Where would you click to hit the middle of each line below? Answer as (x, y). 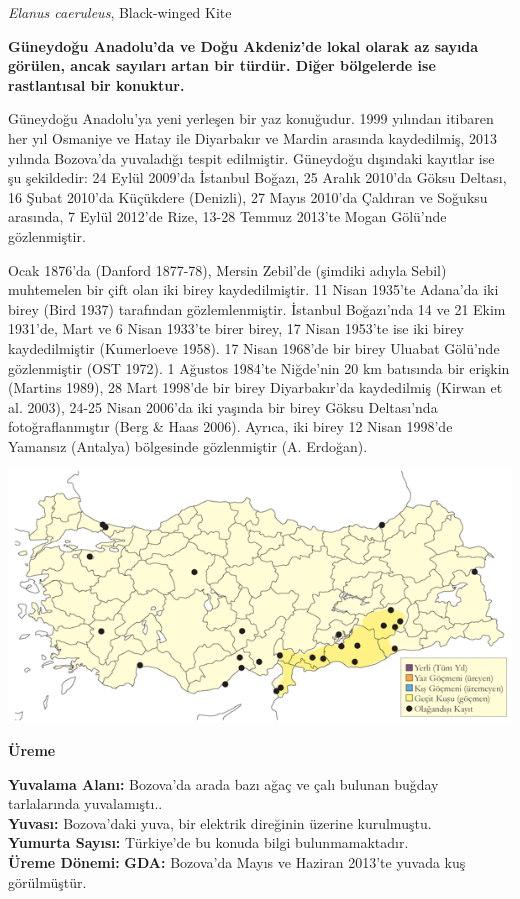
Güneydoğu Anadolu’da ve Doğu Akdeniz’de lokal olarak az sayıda (243, 45)
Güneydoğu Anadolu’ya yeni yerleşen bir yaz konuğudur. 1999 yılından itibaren (251, 118)
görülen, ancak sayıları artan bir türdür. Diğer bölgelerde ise (222, 65)
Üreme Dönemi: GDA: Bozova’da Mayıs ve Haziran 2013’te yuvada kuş (237, 862)
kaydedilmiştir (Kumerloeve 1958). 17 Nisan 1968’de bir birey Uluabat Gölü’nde (254, 347)
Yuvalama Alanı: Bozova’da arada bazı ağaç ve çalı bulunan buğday (223, 783)
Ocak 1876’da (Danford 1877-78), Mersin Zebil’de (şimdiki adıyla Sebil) (227, 269)
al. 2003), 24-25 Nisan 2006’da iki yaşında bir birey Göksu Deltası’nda (223, 406)
